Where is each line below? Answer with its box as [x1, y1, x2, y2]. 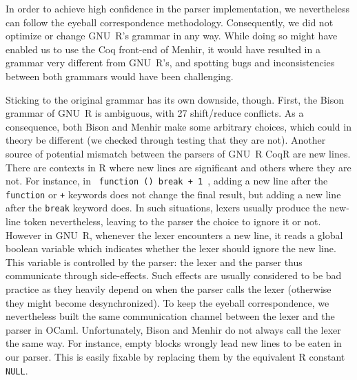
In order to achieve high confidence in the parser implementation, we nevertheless [6, 1, 349, 15]
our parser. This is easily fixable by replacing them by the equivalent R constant [6, 350, 345, 364]
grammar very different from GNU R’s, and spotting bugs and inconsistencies [6, 55, 335, 70]
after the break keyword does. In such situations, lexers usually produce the [6, 200, 327, 215]
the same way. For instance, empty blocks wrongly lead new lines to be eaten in [6, 336, 342, 350]
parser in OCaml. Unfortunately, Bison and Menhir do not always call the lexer [6, 322, 341, 336]
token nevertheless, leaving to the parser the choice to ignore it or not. [23, 214, 321, 229]
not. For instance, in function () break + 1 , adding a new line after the [6, 173, 328, 188]
